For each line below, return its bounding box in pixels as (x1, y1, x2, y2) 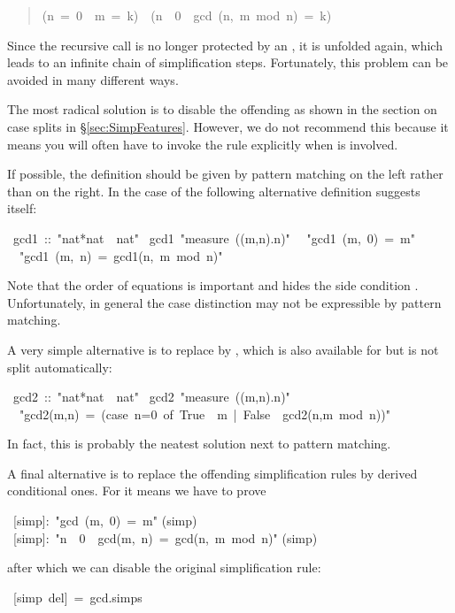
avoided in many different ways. (7, 70, 179, 88)
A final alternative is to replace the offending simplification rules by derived (7, 464, 418, 482)
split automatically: (7, 357, 112, 376)
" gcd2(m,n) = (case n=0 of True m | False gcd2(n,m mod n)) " (19, 404, 390, 423)
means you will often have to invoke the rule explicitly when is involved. (7, 134, 398, 153)
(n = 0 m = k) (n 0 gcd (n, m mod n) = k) (42, 6, 332, 24)
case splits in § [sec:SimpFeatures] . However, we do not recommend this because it (7, 117, 449, 135)
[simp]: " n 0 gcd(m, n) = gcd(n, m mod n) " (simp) (12, 528, 318, 547)
